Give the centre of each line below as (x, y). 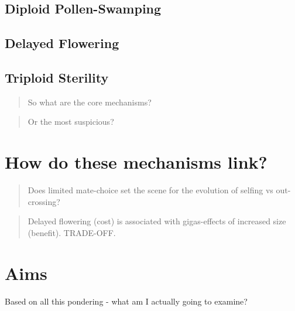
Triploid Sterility (57, 77)
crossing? (44, 201)
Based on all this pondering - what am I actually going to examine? (126, 301)
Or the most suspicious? (71, 122)
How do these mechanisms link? (136, 162)
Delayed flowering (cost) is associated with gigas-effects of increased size (157, 221)
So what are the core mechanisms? (90, 102)
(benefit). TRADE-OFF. (72, 232)
